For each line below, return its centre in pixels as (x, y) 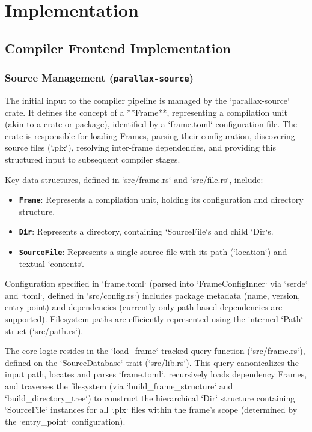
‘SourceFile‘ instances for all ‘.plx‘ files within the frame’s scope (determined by (151, 409)
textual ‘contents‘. (51, 263)
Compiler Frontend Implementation (118, 48)
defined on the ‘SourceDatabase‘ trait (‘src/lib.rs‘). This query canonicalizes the (152, 362)
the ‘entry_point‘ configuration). (65, 421)
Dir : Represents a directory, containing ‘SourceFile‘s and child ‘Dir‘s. (146, 231)
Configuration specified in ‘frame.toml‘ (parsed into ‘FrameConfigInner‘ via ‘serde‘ (156, 283)
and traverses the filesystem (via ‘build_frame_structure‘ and (119, 386)
